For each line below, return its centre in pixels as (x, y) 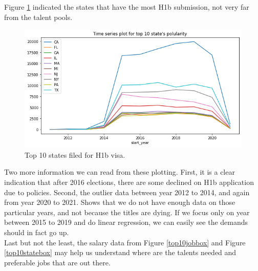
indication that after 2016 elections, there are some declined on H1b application (129, 182)
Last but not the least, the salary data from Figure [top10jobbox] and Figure (125, 242)
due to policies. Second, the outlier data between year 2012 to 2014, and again (127, 192)
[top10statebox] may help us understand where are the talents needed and (120, 252)
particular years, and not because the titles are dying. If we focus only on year (127, 212)
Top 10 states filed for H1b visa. (75, 154)
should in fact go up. (37, 232)
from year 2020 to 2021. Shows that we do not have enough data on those (120, 202)
